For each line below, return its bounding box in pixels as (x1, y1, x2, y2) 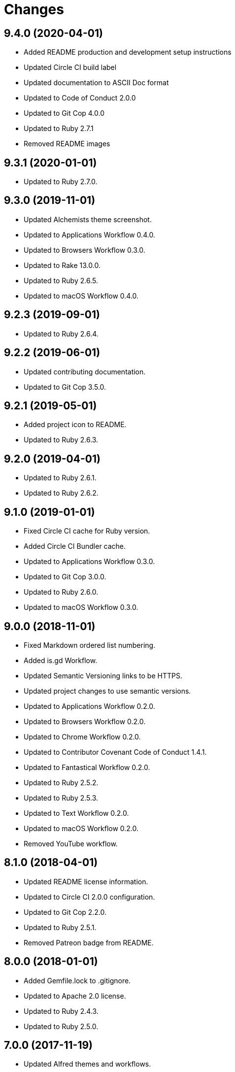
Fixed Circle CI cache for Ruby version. (24, 527, 150, 536)
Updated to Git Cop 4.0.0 (24, 109, 105, 118)
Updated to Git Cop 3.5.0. (24, 382, 106, 391)
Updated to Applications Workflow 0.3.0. (24, 557, 155, 566)
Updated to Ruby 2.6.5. (24, 276, 98, 285)
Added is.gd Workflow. (24, 656, 98, 665)
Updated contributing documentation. (24, 367, 146, 376)
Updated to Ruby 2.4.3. (24, 1006, 99, 1015)
